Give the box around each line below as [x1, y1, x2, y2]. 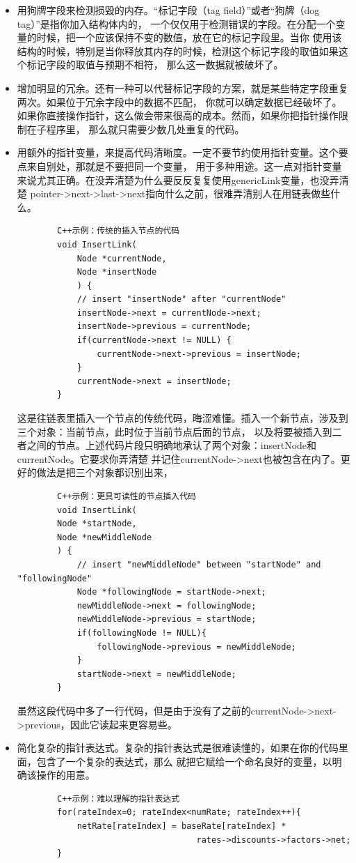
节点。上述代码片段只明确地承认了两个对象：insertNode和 [56, 438, 317, 452]
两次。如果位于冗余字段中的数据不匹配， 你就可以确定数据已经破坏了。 [17, 94, 342, 109]
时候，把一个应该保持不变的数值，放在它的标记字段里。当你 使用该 [36, 30, 342, 45]
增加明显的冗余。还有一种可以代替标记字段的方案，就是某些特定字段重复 [17, 80, 348, 95]
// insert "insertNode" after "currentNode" [76, 294, 286, 305]
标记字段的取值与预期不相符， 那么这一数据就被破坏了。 [26, 57, 284, 72]
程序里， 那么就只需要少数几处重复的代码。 [46, 121, 245, 136]
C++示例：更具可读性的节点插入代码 [57, 491, 196, 501]
